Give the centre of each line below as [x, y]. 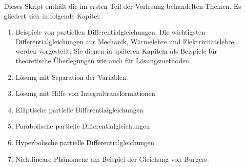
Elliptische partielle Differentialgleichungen [79, 109]
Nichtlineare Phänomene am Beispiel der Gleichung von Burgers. [112, 158]
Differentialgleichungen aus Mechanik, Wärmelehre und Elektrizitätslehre [125, 41]
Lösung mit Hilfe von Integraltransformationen [85, 93]
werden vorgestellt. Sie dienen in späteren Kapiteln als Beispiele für [116, 51]
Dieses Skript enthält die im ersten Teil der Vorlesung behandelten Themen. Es [122, 6]
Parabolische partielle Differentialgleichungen [82, 126]
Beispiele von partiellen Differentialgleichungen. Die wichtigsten [110, 32]
